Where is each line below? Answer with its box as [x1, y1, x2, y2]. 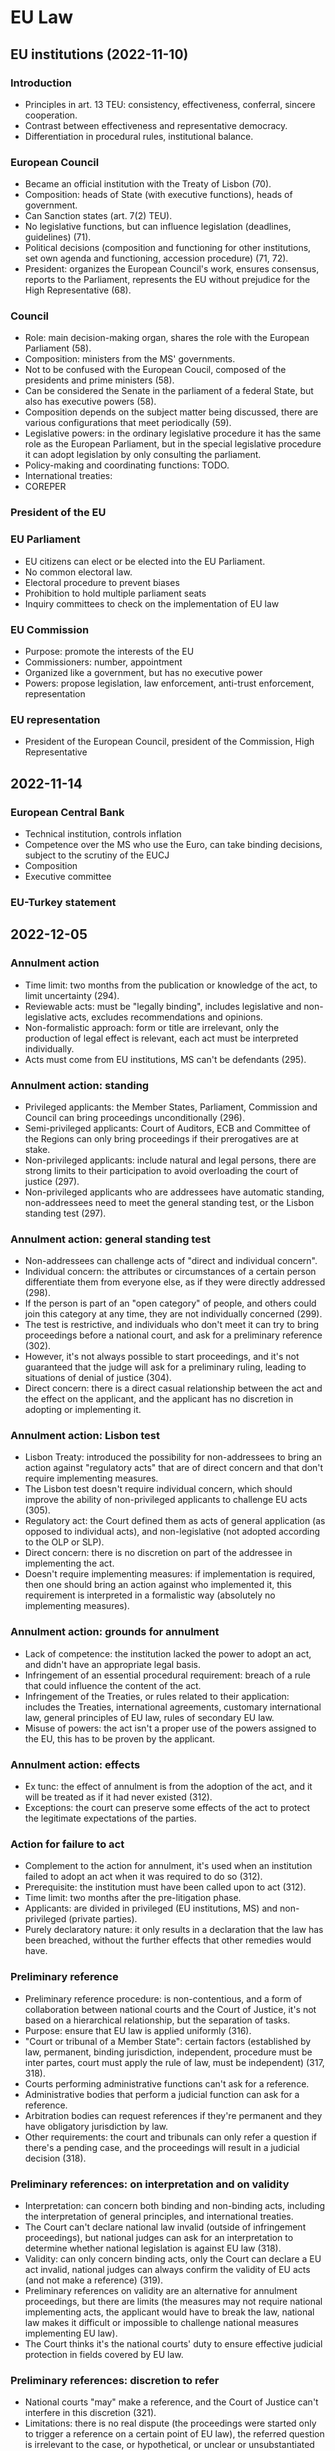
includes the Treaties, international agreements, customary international [24, 1701, 322, 1713]
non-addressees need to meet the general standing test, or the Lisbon [24, 1196, 315, 1208]
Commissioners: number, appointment [24, 656, 183, 668]
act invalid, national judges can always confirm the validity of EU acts [24, 2263, 311, 2275]
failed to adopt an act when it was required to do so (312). [24, 1871, 263, 1883]
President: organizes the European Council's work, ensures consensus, [24, 263, 320, 275]
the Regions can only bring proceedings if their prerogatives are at [24, 1132, 299, 1145]
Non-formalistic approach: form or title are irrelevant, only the [24, 1021, 280, 1033]
